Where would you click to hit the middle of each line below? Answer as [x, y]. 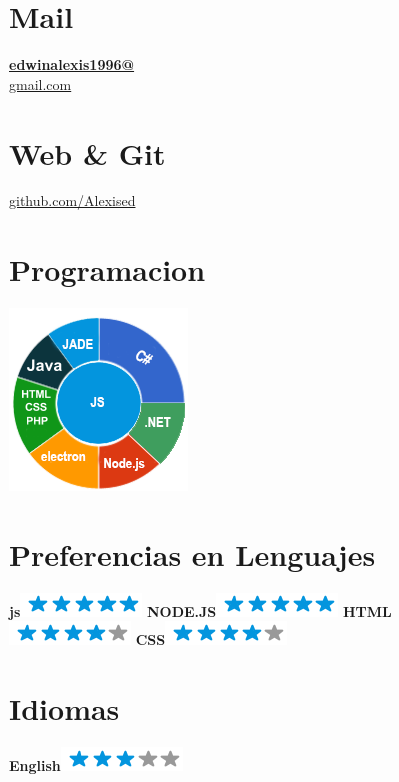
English [35, 765]
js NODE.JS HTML [200, 610]
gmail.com [40, 83]
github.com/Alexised [72, 200]
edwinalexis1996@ [72, 64]
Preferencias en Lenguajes [192, 553]
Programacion [107, 269]
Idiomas [64, 708]
